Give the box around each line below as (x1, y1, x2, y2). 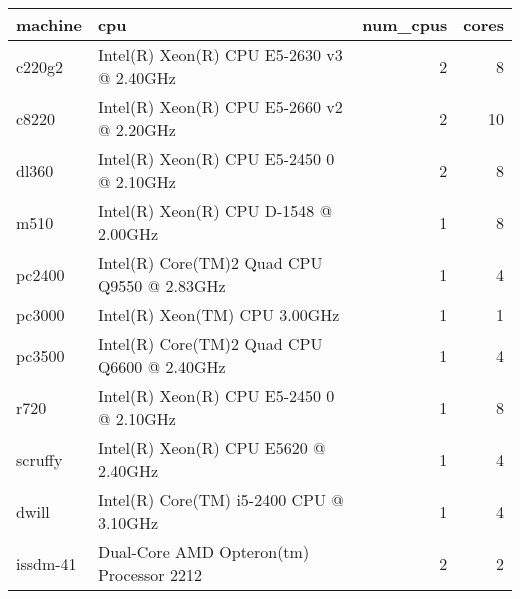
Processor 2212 (97, 563, 202, 586)
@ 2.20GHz (97, 118, 176, 141)
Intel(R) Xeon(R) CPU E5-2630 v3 (97, 43, 343, 66)
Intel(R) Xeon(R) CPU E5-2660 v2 (97, 95, 343, 118)
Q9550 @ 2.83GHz (97, 274, 226, 297)
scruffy (16, 447, 63, 471)
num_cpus (362, 13, 448, 36)
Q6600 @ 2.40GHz (97, 355, 226, 378)
